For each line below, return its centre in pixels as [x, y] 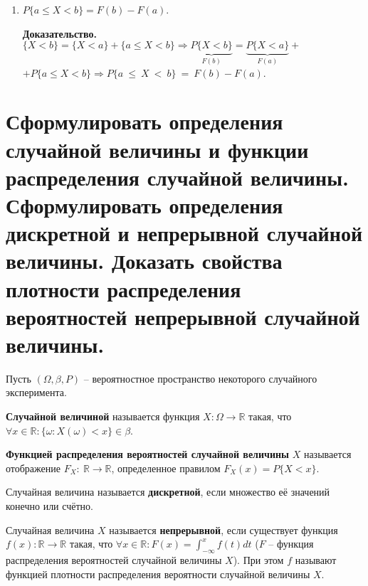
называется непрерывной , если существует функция [224, 529]
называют [316, 559]
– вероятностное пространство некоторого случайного [200, 378]
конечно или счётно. [49, 506]
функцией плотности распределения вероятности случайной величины [158, 574]
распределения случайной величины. [177, 177]
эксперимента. [36, 392]
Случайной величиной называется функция [103, 416]
